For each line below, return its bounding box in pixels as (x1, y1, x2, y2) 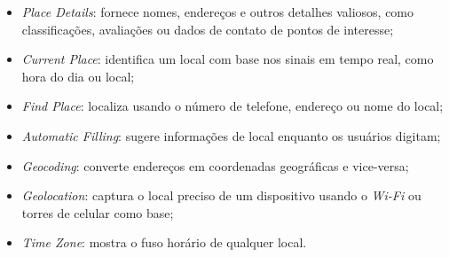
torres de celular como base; (21, 203, 174, 222)
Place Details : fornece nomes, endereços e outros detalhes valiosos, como (21, 3, 414, 20)
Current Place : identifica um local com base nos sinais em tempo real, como (21, 50, 434, 68)
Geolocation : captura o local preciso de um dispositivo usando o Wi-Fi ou (21, 186, 421, 205)
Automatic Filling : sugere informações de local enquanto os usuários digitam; (21, 126, 441, 144)
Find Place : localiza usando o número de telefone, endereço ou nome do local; (21, 97, 444, 115)
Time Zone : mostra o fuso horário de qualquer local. (21, 233, 307, 252)
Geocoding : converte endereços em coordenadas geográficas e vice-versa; (21, 156, 409, 175)
